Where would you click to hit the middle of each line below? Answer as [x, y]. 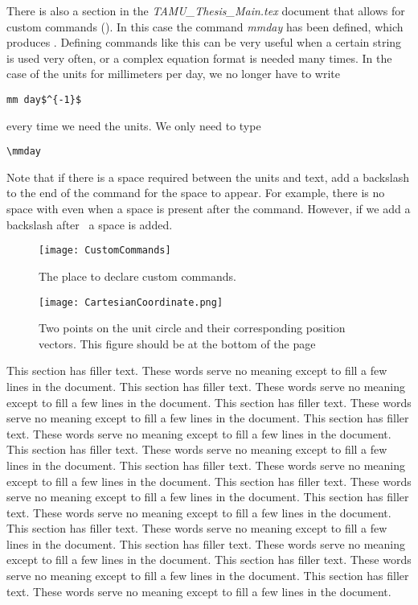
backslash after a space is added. [90, 224]
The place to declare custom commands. [137, 276]
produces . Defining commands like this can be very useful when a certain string [204, 42]
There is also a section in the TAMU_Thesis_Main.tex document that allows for [206, 10]
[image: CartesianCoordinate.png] [131, 302]
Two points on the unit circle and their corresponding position [192, 328]
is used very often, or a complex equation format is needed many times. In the [199, 58]
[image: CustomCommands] [105, 251]
